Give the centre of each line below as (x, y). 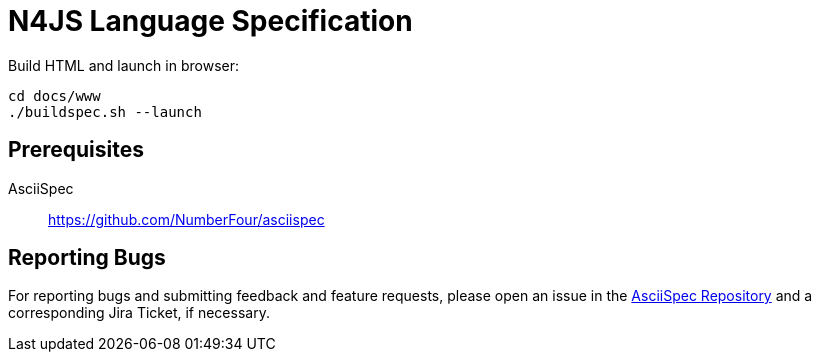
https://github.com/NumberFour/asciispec (186, 219)
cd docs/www (54, 95)
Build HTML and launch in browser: (123, 65)
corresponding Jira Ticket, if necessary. (139, 313)
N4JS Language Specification (210, 21)
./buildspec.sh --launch (105, 111)
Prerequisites (76, 150)
